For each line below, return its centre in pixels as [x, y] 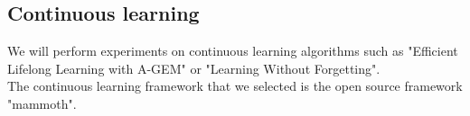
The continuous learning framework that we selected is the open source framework [235, 86]
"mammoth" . [42, 103]
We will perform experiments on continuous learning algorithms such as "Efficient [233, 51]
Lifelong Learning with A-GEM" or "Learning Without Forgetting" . [194, 68]
